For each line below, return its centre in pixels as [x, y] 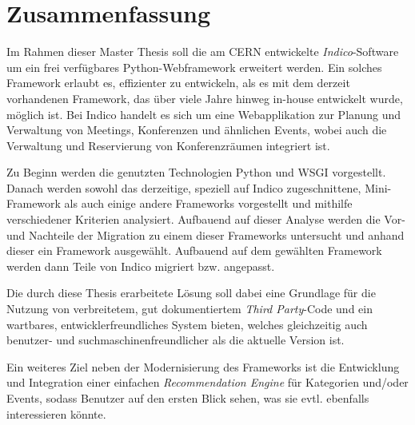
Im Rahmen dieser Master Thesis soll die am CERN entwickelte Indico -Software [203, 52]
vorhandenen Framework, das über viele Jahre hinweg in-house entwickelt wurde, [205, 98]
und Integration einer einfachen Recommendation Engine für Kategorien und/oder [207, 382]
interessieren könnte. [56, 413]
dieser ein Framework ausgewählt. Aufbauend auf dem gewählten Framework [194, 250]
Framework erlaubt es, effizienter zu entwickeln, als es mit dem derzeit [178, 83]
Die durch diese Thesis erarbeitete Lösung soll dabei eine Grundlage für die [191, 293]
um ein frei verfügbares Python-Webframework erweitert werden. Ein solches [194, 67]
